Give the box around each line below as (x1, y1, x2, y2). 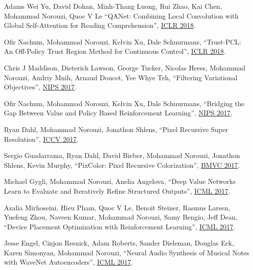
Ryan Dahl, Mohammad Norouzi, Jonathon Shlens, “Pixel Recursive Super (4, 124, 229, 134)
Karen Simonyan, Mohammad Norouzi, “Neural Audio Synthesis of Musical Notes (4, 247, 250, 257)
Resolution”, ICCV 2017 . (4, 134, 79, 144)
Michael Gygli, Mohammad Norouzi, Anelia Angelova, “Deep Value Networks (4, 176, 236, 186)
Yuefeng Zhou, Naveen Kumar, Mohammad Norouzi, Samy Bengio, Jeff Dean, (4, 212, 238, 222)
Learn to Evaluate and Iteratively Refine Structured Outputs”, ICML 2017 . (4, 185, 230, 196)
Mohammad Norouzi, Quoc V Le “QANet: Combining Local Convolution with (4, 10, 239, 21)
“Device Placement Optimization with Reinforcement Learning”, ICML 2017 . (4, 221, 235, 231)
